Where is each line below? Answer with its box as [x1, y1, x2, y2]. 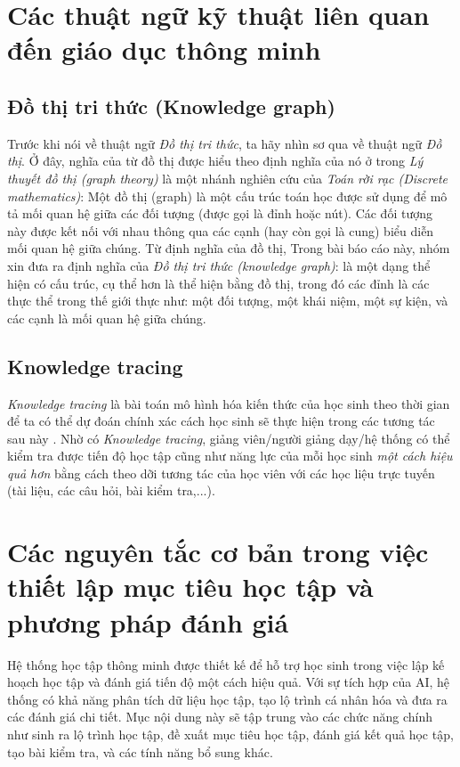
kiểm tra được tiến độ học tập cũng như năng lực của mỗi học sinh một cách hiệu [7, 446, 453, 465]
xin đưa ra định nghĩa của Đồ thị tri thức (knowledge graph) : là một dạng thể [7, 256, 431, 274]
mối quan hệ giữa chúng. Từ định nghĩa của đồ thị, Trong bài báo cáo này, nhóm [7, 239, 450, 257]
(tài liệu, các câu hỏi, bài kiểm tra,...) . [7, 481, 215, 500]
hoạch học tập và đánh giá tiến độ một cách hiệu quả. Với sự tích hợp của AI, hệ [7, 673, 450, 691]
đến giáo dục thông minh [7, 31, 321, 68]
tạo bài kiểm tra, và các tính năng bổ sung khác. [7, 742, 273, 761]
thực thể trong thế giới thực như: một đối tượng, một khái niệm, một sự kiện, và [7, 291, 448, 310]
